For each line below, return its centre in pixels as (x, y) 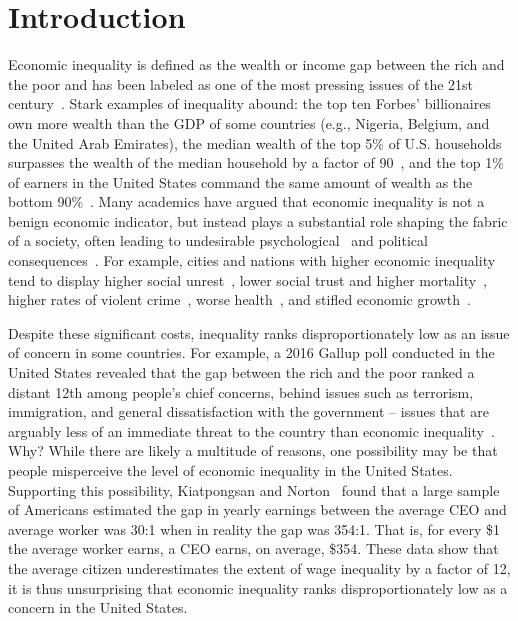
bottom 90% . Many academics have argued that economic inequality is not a (246, 201)
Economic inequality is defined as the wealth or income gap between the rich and (256, 64)
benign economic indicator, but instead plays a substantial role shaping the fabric (258, 220)
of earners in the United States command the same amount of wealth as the (240, 181)
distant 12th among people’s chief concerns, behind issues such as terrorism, (241, 391)
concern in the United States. (98, 607)
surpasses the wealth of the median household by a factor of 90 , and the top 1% (256, 162)
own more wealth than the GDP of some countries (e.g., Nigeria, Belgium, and (249, 122)
